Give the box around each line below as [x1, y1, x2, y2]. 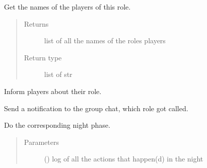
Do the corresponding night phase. [4, 120, 110, 130]
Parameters [24, 136, 59, 147]
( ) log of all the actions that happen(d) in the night [44, 153, 203, 164]
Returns [24, 18, 49, 29]
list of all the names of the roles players [44, 35, 166, 46]
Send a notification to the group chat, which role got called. [4, 103, 188, 113]
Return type [24, 52, 62, 62]
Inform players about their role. [4, 86, 102, 96]
